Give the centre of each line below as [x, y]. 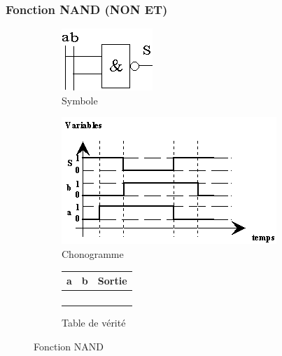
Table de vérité [94, 323]
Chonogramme [93, 254]
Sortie [112, 281]
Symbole [80, 100]
